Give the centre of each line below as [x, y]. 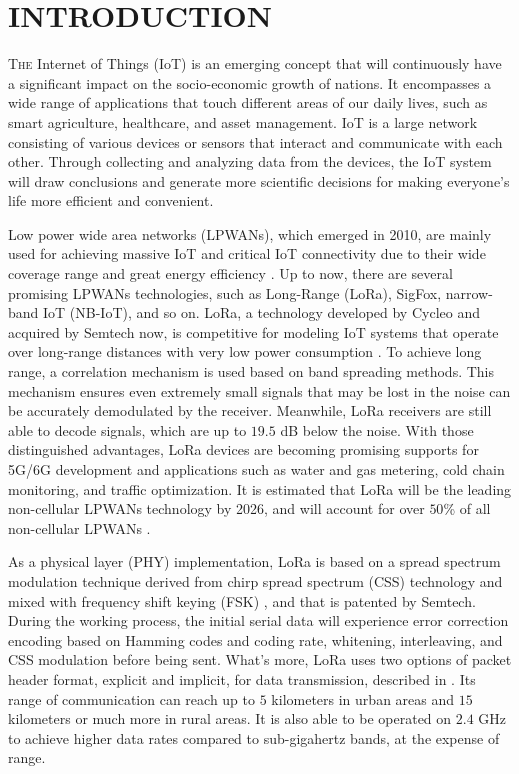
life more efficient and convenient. [111, 200]
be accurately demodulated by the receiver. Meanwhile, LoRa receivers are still [250, 410]
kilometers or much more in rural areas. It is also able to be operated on [230, 718]
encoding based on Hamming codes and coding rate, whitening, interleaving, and [255, 639]
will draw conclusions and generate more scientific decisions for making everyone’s [259, 180]
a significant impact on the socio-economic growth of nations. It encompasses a [250, 82]
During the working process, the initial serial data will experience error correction [258, 620]
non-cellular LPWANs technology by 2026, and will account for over [216, 508]
